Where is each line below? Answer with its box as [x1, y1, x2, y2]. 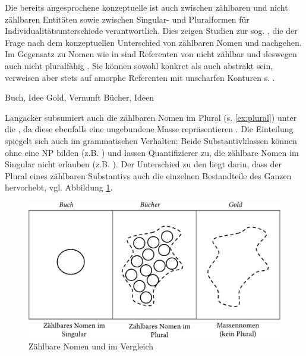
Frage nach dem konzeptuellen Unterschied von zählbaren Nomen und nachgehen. [5, 36, 302, 48]
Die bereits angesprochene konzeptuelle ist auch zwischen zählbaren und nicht [5, 1, 288, 13]
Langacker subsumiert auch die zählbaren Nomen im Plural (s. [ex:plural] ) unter [5, 111, 297, 123]
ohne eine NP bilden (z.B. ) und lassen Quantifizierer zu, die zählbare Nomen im [5, 146, 299, 158]
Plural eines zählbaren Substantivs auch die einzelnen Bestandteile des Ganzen [5, 169, 292, 182]
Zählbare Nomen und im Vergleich [29, 340, 154, 352]
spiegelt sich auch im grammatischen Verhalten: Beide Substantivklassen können [5, 134, 297, 146]
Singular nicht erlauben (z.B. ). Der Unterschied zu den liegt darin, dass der [5, 158, 282, 170]
